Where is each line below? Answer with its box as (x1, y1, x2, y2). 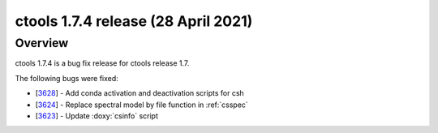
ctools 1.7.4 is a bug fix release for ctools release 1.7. (15, 58, 190, 68)
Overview (15, 36, 69, 50)
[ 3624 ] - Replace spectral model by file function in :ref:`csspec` (35, 100, 249, 109)
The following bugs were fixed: (15, 73, 119, 83)
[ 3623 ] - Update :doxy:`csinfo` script (35, 110, 158, 121)
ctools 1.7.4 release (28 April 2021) (15, 12, 253, 30)
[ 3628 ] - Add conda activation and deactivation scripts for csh (35, 88, 245, 98)
